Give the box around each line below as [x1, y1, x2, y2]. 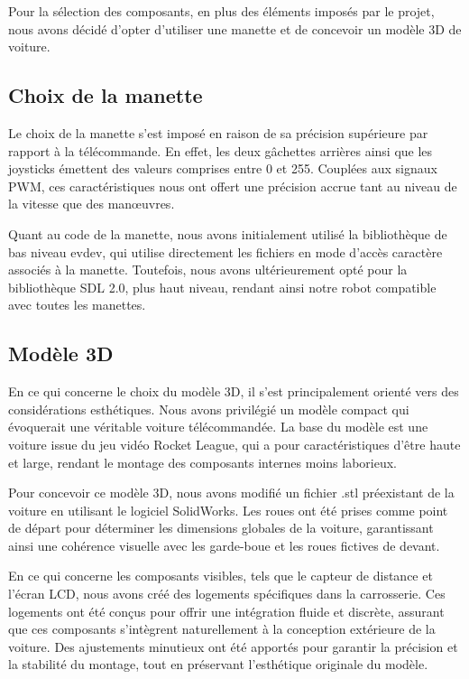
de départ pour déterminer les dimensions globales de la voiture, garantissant [8, 518, 434, 537]
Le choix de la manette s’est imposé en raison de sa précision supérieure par [8, 123, 428, 142]
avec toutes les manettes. [8, 295, 146, 314]
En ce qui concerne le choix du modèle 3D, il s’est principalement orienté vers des [8, 382, 459, 401]
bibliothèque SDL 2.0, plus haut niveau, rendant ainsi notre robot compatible [8, 277, 437, 296]
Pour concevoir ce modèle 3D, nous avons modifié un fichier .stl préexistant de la [8, 483, 455, 502]
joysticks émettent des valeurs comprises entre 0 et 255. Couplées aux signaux [8, 159, 437, 178]
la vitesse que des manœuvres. [8, 194, 175, 213]
